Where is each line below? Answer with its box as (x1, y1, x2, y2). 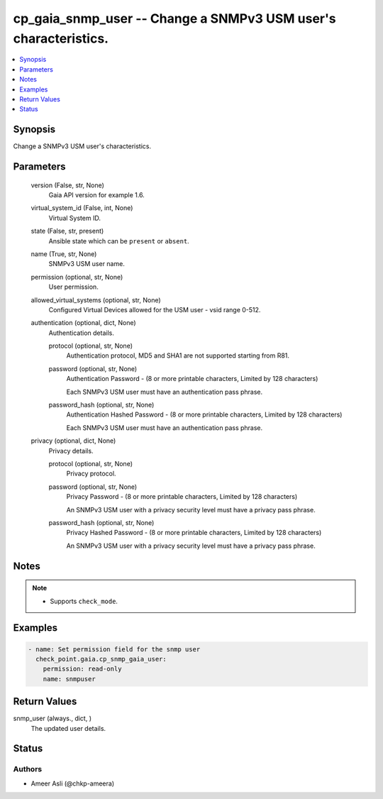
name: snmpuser (43, 675, 96, 683)
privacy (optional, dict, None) (30, 436, 116, 445)
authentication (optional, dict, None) (30, 319, 136, 327)
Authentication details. (48, 329, 115, 337)
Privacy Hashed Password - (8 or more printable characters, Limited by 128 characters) (66, 529, 322, 537)
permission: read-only (43, 665, 122, 673)
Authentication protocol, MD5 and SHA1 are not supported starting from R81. (66, 351, 290, 360)
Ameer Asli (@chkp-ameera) (30, 779, 115, 788)
